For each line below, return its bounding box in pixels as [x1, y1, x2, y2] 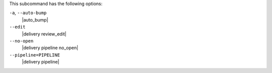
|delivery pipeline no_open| [22, 45, 79, 51]
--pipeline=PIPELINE [9, 52, 60, 57]
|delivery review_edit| [22, 30, 66, 37]
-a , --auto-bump [9, 10, 47, 16]
